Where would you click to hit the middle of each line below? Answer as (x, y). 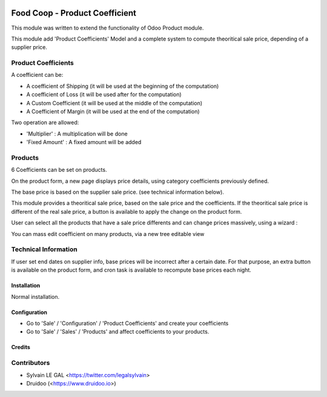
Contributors (31, 363)
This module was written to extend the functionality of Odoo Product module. (107, 28)
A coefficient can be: (37, 75)
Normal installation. (35, 297)
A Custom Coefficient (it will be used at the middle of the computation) (114, 103)
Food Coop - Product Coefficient (74, 13)
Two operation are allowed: (45, 123)
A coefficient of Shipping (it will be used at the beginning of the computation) (123, 86)
